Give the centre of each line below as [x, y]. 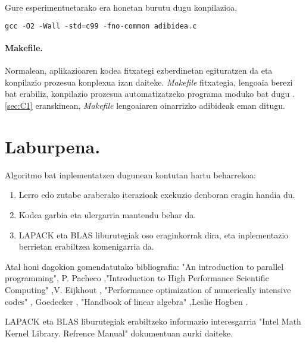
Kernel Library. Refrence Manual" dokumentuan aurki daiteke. [119, 333]
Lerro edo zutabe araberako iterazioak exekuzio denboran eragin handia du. [157, 195]
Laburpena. [53, 146]
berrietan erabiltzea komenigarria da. [86, 246]
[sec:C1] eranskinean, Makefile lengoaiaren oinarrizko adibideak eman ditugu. [145, 106]
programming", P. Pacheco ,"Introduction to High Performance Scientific [137, 278]
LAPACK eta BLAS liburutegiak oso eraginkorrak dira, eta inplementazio [154, 235]
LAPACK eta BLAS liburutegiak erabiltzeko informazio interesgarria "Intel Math [153, 321]
